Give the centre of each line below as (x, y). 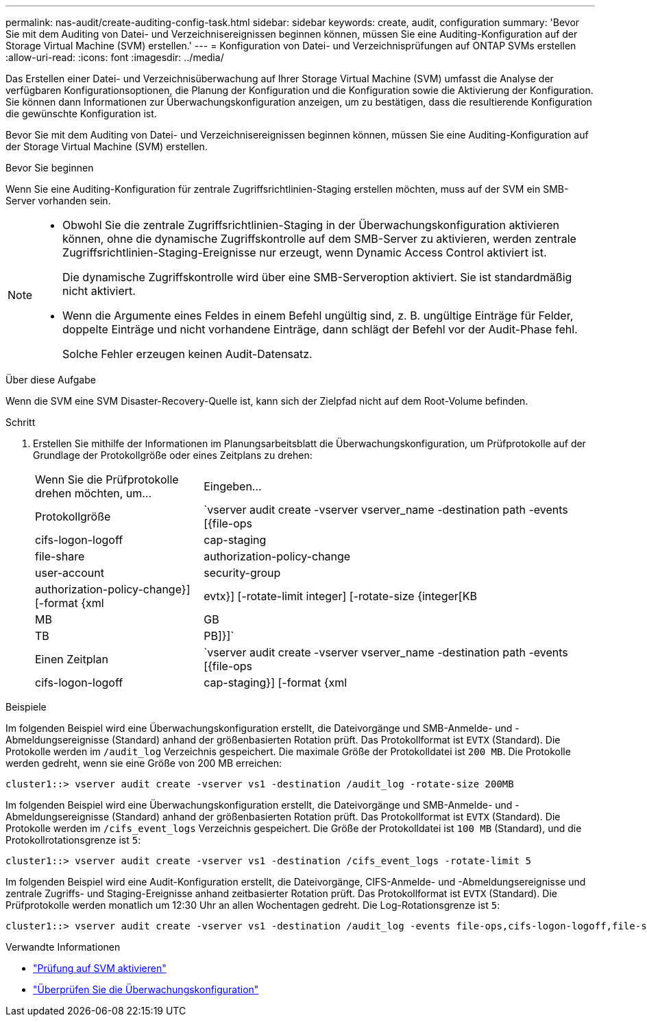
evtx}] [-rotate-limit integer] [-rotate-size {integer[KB (340, 596)
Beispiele (26, 707)
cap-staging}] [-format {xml (276, 682)
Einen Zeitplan (72, 659)
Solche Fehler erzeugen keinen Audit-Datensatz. (187, 354)
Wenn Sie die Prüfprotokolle (107, 479)
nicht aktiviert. (99, 291)
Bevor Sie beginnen (50, 168)
